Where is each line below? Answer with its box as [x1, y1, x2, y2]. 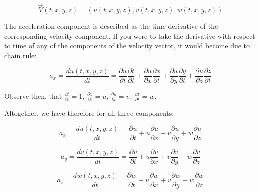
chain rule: [4, 50, 37, 60]
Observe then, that [4, 90, 62, 101]
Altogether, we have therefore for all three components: [4, 107, 174, 118]
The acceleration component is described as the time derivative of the [4, 21, 218, 31]
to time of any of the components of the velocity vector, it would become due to [4, 40, 250, 51]
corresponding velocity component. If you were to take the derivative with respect [4, 30, 255, 41]
